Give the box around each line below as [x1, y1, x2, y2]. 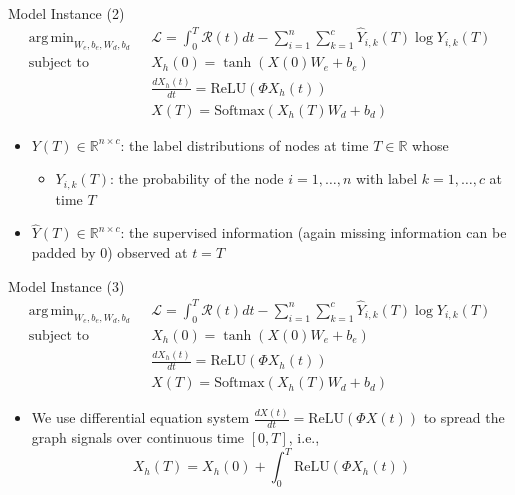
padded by [31, 242, 96, 263]
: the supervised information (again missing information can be [120, 222, 507, 243]
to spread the [423, 407, 505, 428]
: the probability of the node [110, 168, 284, 189]
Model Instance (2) [8, 3, 125, 23]
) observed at [107, 242, 188, 263]
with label [356, 168, 418, 189]
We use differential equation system [31, 407, 250, 428]
